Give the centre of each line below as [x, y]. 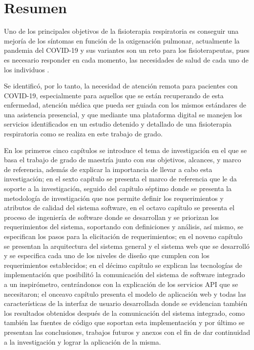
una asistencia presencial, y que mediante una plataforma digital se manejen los [123, 114]
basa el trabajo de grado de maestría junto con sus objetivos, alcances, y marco [123, 160]
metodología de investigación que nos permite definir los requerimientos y [114, 198]
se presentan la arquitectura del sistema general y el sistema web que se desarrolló [127, 246]
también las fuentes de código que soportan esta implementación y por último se [124, 322]
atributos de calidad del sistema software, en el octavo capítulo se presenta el [119, 208]
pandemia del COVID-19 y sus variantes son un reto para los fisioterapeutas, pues [127, 50]
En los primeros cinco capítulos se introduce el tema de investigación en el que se [125, 150]
